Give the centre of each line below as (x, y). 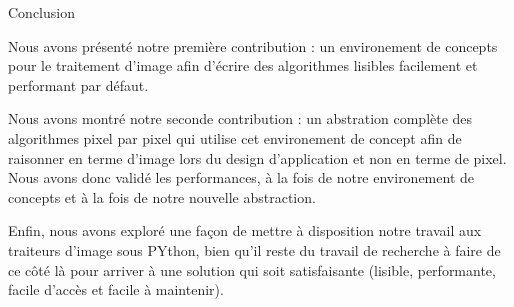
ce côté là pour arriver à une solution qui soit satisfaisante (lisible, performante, (252, 269)
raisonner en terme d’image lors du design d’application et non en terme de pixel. (257, 157)
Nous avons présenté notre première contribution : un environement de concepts (253, 45)
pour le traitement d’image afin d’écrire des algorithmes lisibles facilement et (243, 65)
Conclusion (41, 12)
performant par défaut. (78, 84)
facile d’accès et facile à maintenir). (116, 289)
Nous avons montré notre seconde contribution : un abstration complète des (240, 118)
